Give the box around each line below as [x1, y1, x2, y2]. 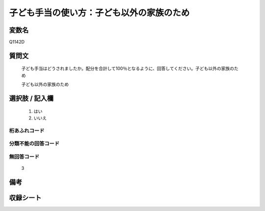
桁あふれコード [9, 127, 45, 134]
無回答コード [9, 153, 40, 160]
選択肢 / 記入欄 [9, 94, 54, 103]
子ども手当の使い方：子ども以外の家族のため [9, 7, 190, 18]
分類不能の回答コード [9, 140, 60, 147]
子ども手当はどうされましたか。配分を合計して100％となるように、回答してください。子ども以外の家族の [21, 66, 234, 71]
